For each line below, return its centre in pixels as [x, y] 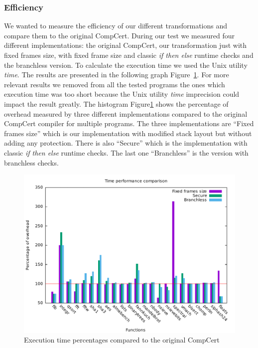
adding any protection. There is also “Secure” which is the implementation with [126, 143]
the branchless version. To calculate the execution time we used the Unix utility [126, 65]
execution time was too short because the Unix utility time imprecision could [122, 94]
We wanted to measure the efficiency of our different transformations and [116, 26]
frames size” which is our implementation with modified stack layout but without [128, 133]
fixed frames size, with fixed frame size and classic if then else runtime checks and [129, 55]
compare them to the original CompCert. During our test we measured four [119, 35]
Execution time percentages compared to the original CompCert [122, 340]
